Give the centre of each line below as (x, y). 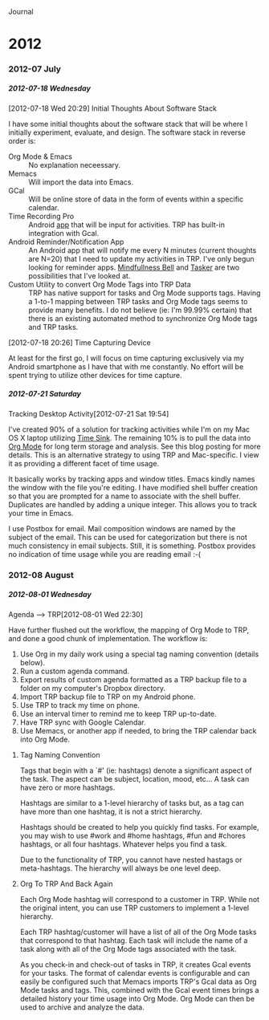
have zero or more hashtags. (67, 787)
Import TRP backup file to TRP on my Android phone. (108, 697)
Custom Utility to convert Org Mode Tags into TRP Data (100, 285)
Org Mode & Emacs (40, 156)
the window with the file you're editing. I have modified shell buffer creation (133, 488)
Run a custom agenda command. (75, 671)
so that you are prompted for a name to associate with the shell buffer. (124, 496)
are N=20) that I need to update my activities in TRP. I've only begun (141, 259)
